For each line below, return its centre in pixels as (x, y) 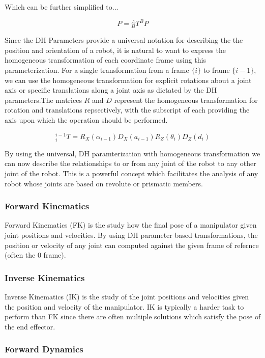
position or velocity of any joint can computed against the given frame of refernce (132, 245)
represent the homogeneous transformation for (186, 100)
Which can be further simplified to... (62, 7)
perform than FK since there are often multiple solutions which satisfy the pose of (133, 316)
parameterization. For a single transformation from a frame (97, 70)
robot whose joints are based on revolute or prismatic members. (104, 183)
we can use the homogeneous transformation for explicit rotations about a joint (128, 80)
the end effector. (30, 326)
